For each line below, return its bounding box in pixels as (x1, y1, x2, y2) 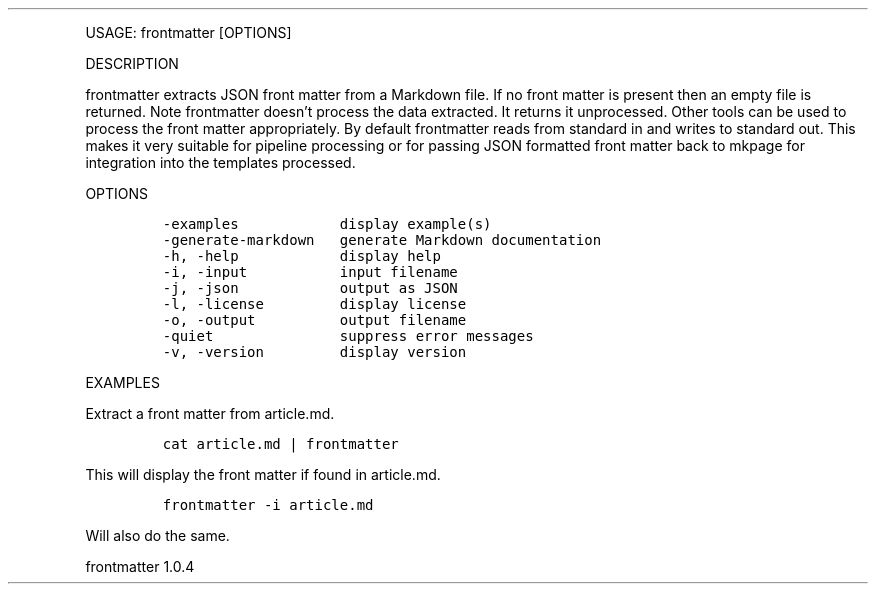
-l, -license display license (162, 296, 467, 312)
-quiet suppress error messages (162, 328, 534, 344)
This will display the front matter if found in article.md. (85, 466, 441, 483)
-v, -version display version (162, 344, 467, 360)
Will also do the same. (85, 527, 230, 544)
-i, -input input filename (162, 264, 458, 280)
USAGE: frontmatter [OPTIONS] (85, 24, 292, 41)
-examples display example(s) (162, 216, 492, 232)
